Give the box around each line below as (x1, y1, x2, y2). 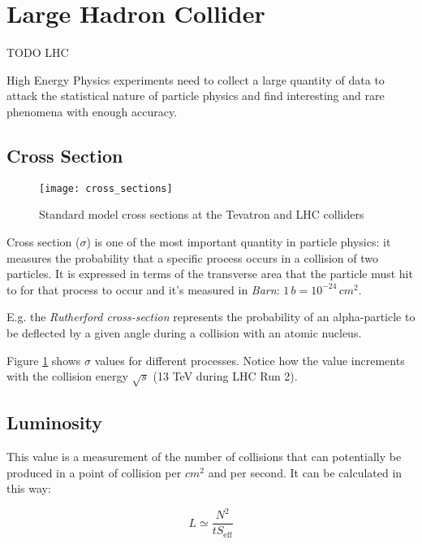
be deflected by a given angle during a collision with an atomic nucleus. (6, 324, 362, 341)
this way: (6, 480, 51, 497)
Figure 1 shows (6, 351, 81, 368)
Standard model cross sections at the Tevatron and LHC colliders (39, 206, 364, 223)
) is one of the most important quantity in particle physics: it (86, 233, 391, 250)
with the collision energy (6, 368, 128, 385)
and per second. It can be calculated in (208, 463, 403, 481)
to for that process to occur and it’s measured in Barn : (6, 281, 280, 298)
